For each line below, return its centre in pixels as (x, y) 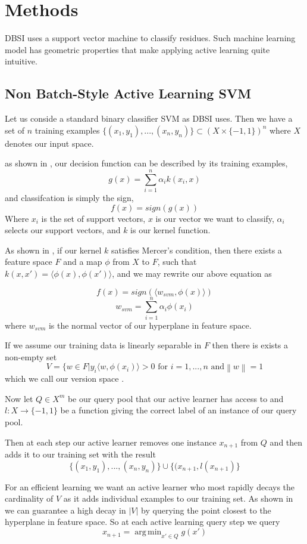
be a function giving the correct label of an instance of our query (178, 410)
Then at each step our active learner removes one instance (111, 442)
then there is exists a (250, 345)
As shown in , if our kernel (53, 250)
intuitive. (21, 61)
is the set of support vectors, (93, 218)
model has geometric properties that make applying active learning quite (137, 49)
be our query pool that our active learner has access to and (176, 398)
